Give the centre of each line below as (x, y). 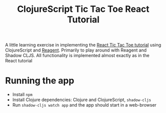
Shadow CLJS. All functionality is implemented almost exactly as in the (77, 56)
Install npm (22, 95)
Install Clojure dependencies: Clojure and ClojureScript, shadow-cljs (82, 100)
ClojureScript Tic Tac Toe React (83, 9)
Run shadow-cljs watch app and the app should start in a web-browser (84, 105)
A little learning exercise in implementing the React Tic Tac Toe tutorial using (83, 45)
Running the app (40, 81)
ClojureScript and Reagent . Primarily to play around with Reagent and (76, 50)
